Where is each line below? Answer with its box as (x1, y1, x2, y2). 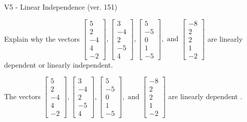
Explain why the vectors (4, 33, 80, 44)
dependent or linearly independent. (4, 59, 113, 70)
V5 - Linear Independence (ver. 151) (4, 2, 118, 12)
